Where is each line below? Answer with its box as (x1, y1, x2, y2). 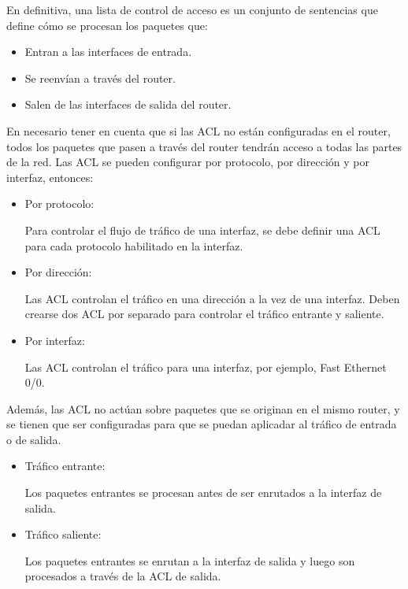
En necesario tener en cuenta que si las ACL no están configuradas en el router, (6, 122, 391, 139)
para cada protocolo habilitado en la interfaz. (24, 237, 243, 254)
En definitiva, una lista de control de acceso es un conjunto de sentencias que (6, 2, 378, 17)
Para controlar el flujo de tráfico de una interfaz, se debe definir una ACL (24, 221, 380, 238)
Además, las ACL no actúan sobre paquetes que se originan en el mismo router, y (6, 400, 400, 417)
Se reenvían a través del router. (24, 69, 176, 86)
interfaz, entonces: (6, 169, 94, 185)
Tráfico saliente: (24, 526, 102, 543)
